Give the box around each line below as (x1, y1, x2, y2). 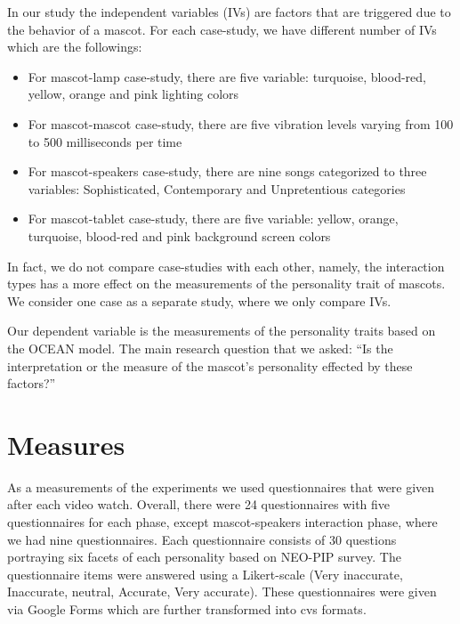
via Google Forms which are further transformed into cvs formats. (7, 599, 367, 618)
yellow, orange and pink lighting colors (28, 85, 239, 103)
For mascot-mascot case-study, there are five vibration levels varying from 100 (28, 114, 454, 133)
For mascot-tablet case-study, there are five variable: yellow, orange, (28, 209, 399, 228)
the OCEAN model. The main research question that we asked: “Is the (7, 338, 393, 357)
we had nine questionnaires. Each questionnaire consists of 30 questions (7, 530, 397, 548)
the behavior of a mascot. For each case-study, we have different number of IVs (7, 20, 437, 38)
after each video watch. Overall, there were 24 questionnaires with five (7, 495, 391, 514)
